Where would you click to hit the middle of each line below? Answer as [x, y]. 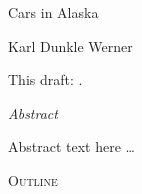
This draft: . [45, 79]
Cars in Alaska [53, 12]
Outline [33, 179]
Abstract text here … [71, 146]
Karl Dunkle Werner [70, 45]
